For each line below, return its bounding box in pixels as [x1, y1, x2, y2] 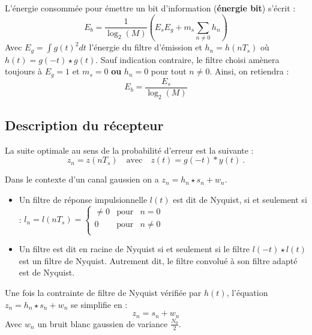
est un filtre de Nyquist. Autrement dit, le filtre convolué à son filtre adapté [19, 254, 298, 267]
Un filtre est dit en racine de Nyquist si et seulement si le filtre [19, 243, 250, 255]
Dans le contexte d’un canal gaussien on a [5, 173, 159, 186]
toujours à [5, 65, 42, 77]
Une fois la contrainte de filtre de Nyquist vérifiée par [5, 286, 202, 299]
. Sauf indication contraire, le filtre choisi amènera [95, 53, 280, 65]
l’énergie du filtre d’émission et [89, 41, 202, 53]
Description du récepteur [5, 116, 164, 134]
